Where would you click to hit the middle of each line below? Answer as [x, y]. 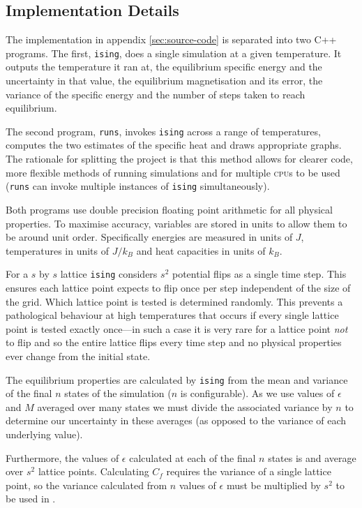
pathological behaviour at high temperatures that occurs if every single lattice [172, 315]
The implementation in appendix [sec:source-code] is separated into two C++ [171, 39]
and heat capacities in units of [201, 250]
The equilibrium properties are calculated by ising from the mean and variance [177, 379]
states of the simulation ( [118, 393]
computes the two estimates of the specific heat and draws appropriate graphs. [174, 145]
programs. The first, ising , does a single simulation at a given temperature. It [174, 53]
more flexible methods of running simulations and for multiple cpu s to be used [173, 172]
